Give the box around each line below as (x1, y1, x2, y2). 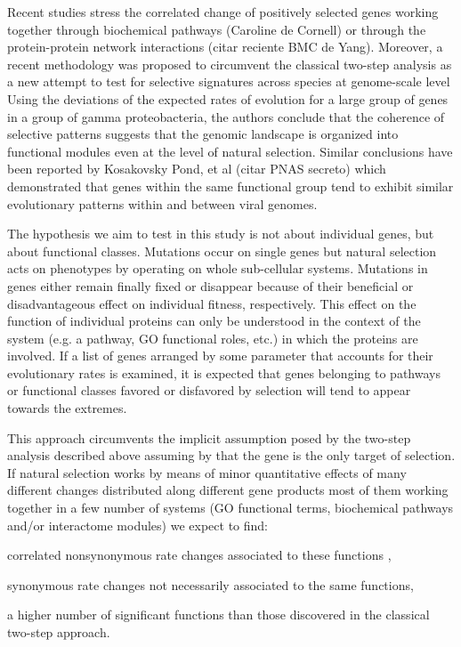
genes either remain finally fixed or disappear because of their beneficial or (7, 276, 414, 295)
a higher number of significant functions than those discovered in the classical (7, 605, 430, 624)
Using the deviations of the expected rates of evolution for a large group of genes (7, 89, 449, 108)
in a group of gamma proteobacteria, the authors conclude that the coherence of (7, 107, 445, 125)
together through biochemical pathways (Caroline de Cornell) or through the (7, 20, 426, 38)
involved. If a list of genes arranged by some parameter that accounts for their (7, 346, 433, 365)
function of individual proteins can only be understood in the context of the (7, 311, 421, 330)
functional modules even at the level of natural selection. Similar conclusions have (7, 142, 453, 160)
